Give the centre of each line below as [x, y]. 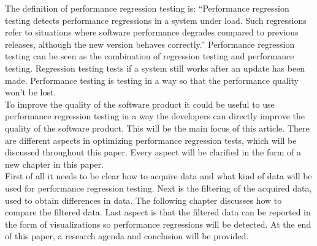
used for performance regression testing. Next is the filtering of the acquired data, [158, 188]
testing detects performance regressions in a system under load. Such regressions [156, 20]
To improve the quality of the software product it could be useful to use [140, 104]
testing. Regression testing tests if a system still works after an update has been [155, 68]
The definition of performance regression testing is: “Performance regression [147, 8]
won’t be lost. [31, 92]
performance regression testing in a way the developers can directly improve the [155, 116]
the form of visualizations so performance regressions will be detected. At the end [158, 224]
